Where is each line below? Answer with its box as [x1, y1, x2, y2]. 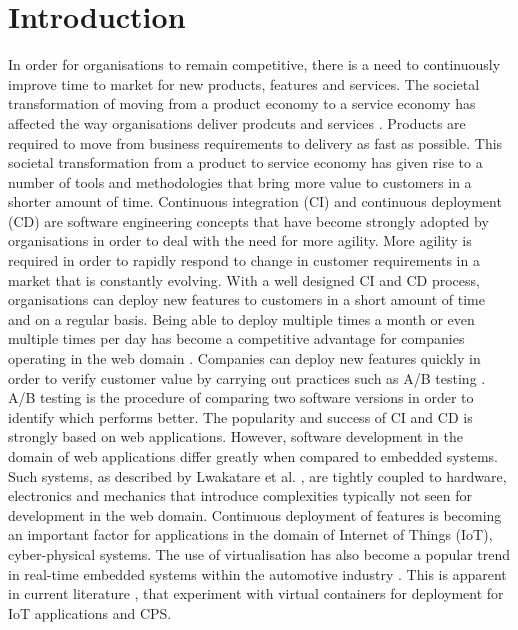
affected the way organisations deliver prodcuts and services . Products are [8, 112, 466, 133]
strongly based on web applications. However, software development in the [8, 426, 464, 447]
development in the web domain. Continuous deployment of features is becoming [8, 504, 502, 525]
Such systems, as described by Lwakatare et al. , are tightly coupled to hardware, [8, 465, 507, 486]
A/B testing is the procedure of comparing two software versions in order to [8, 387, 474, 408]
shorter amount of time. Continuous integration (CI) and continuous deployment [8, 191, 502, 212]
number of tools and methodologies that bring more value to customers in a [8, 171, 472, 192]
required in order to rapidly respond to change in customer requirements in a [8, 250, 480, 271]
